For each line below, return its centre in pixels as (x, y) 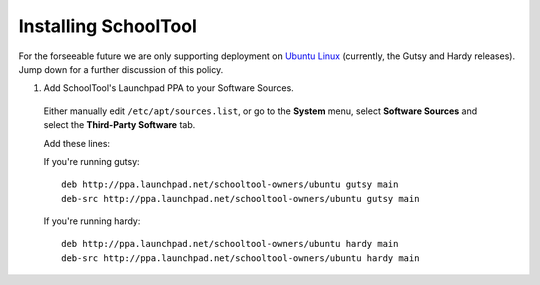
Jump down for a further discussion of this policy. (121, 69)
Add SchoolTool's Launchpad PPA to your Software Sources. (168, 88)
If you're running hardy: (92, 221)
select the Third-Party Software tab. (119, 125)
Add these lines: (76, 143)
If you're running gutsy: (91, 161)
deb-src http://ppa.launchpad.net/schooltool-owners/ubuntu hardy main (240, 258)
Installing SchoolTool (107, 26)
